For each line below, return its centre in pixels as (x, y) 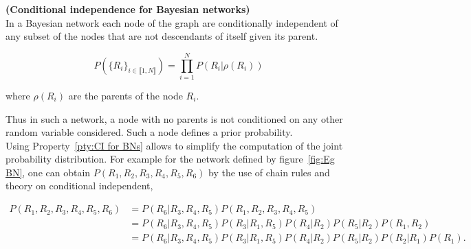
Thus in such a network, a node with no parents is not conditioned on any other (174, 118)
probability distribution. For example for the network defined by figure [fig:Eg (170, 159)
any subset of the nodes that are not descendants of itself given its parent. (162, 36)
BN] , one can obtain (48, 172)
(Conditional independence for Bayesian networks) (128, 9)
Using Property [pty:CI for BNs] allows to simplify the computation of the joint (174, 145)
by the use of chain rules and (269, 172)
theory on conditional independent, (79, 186)
